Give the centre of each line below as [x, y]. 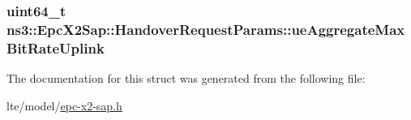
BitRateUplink [56, 47]
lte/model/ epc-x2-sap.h [64, 105]
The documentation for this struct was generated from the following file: [186, 78]
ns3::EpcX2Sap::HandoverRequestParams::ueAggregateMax [206, 29]
